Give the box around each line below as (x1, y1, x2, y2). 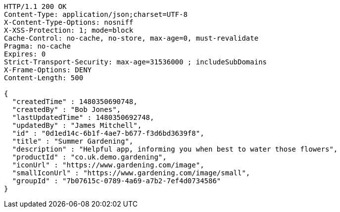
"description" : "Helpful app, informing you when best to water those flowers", (12, 145, 338, 153)
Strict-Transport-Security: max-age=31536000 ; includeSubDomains (4, 58, 267, 66)
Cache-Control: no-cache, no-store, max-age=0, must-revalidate (4, 34, 259, 42)
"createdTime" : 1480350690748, (12, 98, 138, 106)
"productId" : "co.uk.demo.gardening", (12, 153, 167, 161)
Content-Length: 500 (4, 74, 84, 82)
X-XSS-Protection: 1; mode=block (4, 26, 134, 34)
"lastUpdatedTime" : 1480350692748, (12, 113, 154, 121)
